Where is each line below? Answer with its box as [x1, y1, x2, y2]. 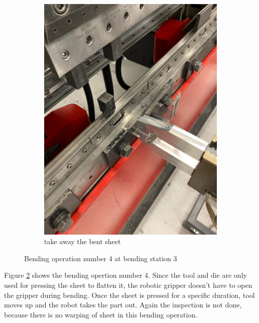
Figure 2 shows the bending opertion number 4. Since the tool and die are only [4, 270, 247, 280]
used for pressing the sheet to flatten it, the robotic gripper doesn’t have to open [4, 280, 252, 290]
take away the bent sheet [44, 236, 121, 247]
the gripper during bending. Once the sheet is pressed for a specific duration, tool [4, 289, 255, 300]
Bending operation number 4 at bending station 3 [24, 253, 177, 263]
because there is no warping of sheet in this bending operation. [4, 309, 198, 319]
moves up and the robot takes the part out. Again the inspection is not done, [4, 299, 242, 310]
